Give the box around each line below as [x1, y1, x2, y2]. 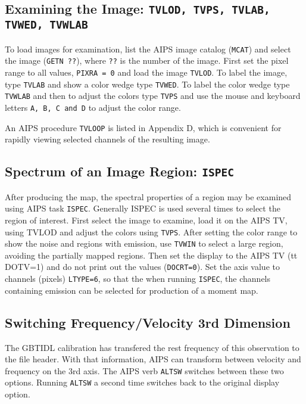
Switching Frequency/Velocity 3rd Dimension [5, 313, 291, 331]
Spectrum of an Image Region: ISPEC [5, 162, 235, 181]
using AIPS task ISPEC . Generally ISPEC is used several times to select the [5, 202, 280, 215]
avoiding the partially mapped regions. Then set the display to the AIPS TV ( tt [5, 248, 298, 261]
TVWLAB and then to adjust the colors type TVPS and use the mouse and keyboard [5, 89, 301, 102]
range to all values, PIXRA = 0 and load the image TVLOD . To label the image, [5, 66, 288, 79]
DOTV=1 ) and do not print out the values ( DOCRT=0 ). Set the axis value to [5, 260, 280, 273]
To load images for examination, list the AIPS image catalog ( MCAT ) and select [5, 42, 291, 55]
